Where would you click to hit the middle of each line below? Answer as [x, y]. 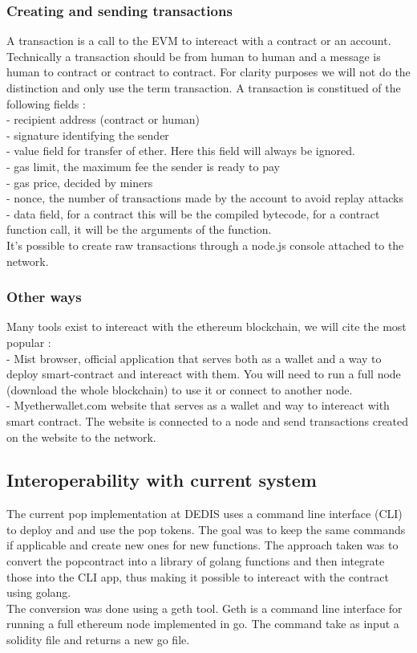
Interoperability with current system [162, 480]
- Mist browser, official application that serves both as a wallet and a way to [194, 358]
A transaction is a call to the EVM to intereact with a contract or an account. [199, 41]
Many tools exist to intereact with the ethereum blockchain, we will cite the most [206, 326]
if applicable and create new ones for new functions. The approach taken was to [202, 545]
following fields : [46, 103]
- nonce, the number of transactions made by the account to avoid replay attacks [205, 198]
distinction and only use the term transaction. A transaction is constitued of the [204, 88]
